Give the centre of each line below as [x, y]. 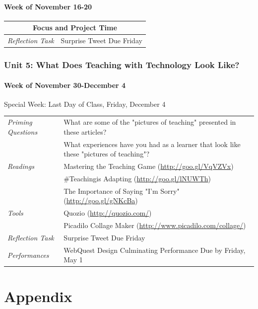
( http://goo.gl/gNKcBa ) [101, 200]
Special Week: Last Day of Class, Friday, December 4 [85, 104]
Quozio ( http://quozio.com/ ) [108, 213]
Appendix [38, 296]
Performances [28, 255]
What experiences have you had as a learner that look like [152, 144]
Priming [20, 122]
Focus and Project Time [75, 28]
